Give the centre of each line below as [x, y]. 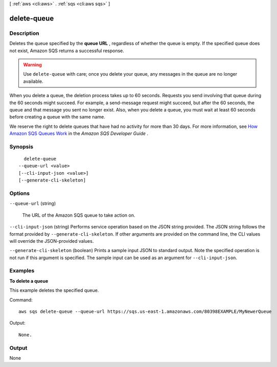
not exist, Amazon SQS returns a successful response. [67, 51]
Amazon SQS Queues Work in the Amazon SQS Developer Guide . [79, 133]
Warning [32, 64]
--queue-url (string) [33, 203]
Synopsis [21, 147]
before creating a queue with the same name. [57, 117]
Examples [22, 271]
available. [33, 81]
